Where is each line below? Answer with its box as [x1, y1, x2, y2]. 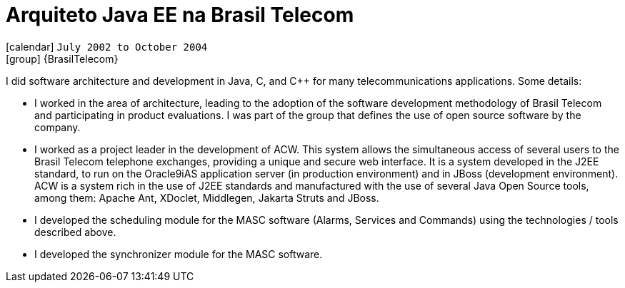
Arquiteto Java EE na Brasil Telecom [6, 3, 354, 27]
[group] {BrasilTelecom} [6, 52, 119, 65]
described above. [34, 225, 116, 238]
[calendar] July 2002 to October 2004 [6, 40, 208, 53]
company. [34, 120, 81, 133]
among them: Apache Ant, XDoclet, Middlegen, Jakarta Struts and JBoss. [34, 191, 379, 204]
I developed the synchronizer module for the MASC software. [34, 247, 323, 260]
